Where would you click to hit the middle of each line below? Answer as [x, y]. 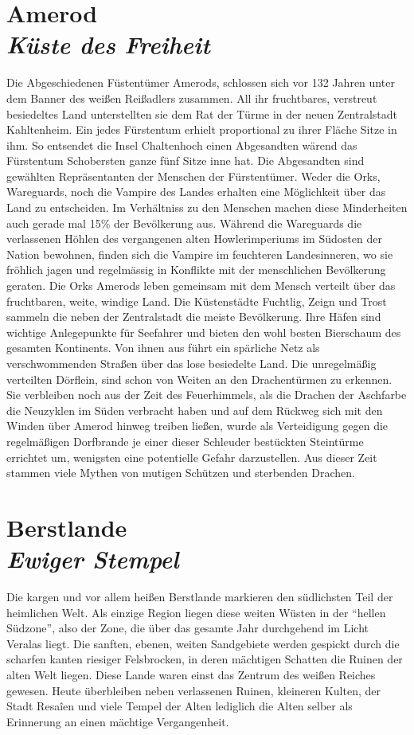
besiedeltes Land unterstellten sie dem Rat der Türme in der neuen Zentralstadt [202, 113]
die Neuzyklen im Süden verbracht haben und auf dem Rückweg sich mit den [195, 410]
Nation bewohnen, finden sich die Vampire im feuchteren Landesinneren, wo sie [200, 254]
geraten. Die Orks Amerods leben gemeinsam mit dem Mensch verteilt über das [201, 285]
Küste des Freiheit [108, 45]
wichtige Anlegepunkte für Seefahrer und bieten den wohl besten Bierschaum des [204, 332]
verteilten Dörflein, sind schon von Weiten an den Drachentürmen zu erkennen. [199, 379]
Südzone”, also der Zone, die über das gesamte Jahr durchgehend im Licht [187, 628]
